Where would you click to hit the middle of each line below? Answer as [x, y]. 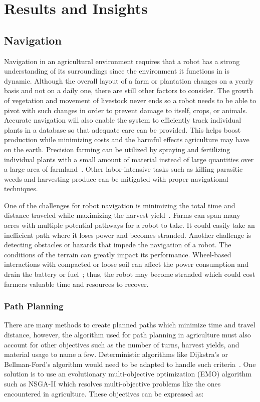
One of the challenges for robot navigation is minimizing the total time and [120, 205]
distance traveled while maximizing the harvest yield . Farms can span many [122, 215]
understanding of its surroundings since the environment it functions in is [117, 71]
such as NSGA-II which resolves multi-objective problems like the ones [112, 384]
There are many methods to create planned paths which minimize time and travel [130, 325]
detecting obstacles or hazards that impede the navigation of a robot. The [118, 245]
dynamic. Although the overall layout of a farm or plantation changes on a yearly [129, 80]
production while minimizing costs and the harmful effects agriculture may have [127, 139]
